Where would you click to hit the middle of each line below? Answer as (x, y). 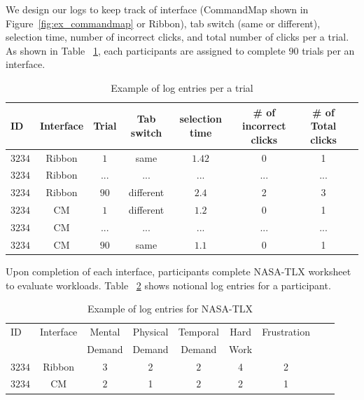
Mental (105, 331)
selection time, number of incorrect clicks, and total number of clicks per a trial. (177, 37)
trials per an (328, 50)
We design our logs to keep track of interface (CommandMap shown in (157, 9)
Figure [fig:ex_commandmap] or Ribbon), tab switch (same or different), (163, 23)
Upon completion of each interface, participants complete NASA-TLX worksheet (178, 271)
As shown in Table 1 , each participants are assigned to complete (146, 50)
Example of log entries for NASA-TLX (170, 309)
